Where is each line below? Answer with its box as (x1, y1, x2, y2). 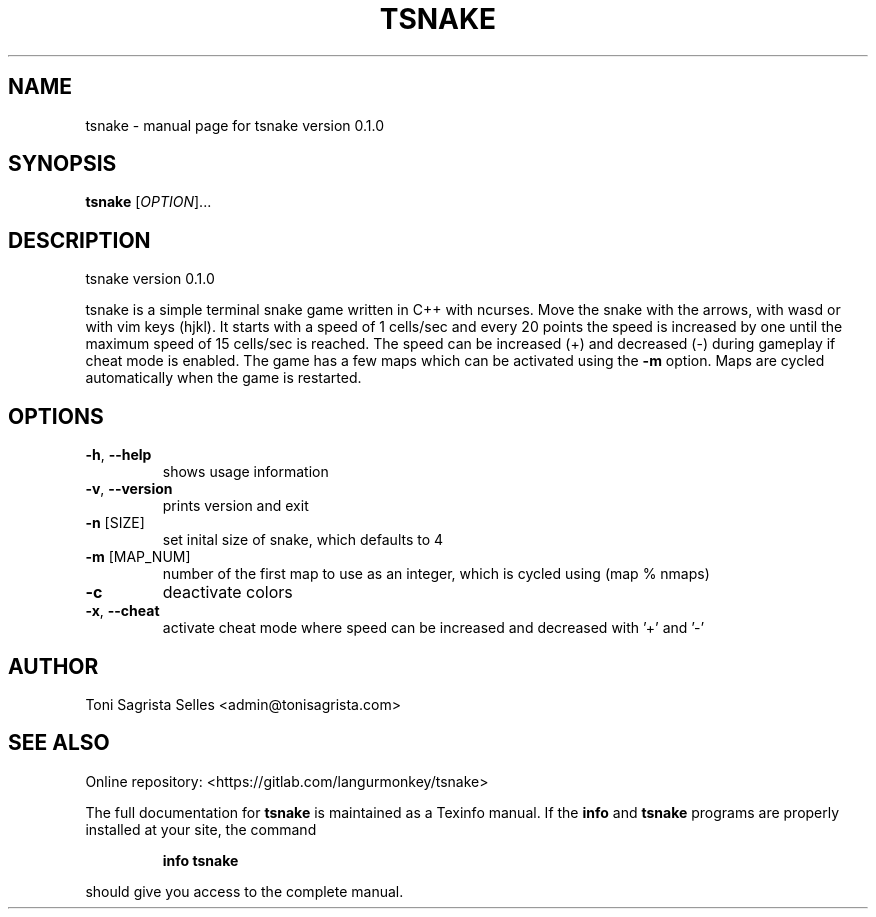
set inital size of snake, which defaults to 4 (162, 531, 444, 549)
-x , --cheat (85, 602, 160, 620)
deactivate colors (162, 582, 293, 603)
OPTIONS (8, 403, 104, 429)
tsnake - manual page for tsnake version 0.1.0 (85, 116, 385, 134)
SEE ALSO (8, 730, 110, 756)
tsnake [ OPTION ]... (85, 193, 212, 211)
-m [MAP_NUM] (85, 548, 191, 566)
